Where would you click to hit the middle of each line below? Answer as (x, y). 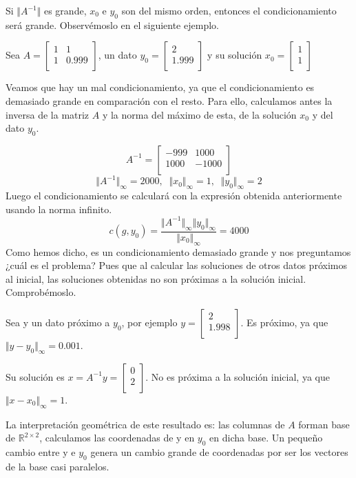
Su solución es (35, 376)
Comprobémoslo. (41, 292)
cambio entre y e (41, 451)
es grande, (65, 10)
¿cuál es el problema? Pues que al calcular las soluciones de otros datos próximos (176, 265)
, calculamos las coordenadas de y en (117, 438)
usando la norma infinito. (59, 209)
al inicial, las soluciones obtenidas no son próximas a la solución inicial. (156, 278)
